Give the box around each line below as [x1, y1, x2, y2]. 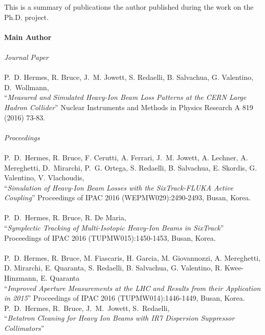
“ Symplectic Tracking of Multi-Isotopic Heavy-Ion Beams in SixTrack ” [4, 222, 224, 233]
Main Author [4, 31, 52, 42]
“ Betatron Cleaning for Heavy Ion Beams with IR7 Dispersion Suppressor [4, 312, 235, 323]
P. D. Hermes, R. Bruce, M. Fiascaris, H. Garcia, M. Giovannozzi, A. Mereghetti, [4, 252, 260, 263]
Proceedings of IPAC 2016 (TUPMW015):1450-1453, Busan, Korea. [4, 232, 216, 243]
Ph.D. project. [4, 11, 49, 22]
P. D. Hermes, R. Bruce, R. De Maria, [4, 212, 126, 223]
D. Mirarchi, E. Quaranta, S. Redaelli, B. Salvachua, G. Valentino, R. [4, 262, 223, 273]
